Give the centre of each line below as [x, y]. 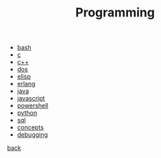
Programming [115, 13]
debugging [32, 135]
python [27, 113]
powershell [33, 106]
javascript [31, 98]
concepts [30, 127]
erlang [26, 84]
